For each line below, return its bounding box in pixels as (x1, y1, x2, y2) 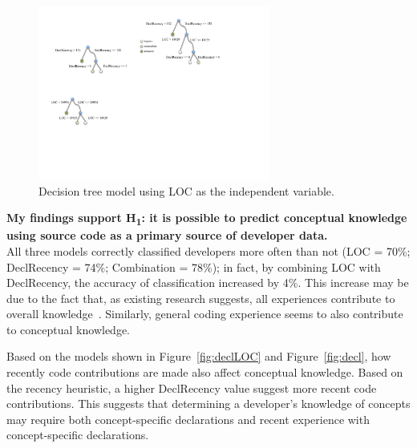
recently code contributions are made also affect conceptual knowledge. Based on (6, 364, 403, 381)
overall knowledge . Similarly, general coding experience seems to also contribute (6, 305, 403, 322)
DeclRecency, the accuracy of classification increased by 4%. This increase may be (6, 274, 409, 291)
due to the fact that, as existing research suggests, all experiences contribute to (6, 289, 395, 306)
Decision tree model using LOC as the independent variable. (38, 182, 334, 199)
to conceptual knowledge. (6, 321, 130, 337)
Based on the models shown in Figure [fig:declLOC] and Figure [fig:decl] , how (6, 348, 391, 365)
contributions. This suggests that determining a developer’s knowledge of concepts (6, 395, 411, 412)
